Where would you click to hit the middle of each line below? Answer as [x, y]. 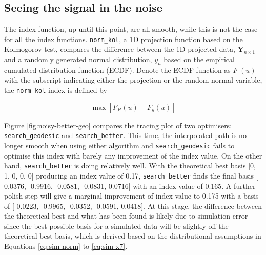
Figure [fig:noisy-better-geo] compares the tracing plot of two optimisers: [118, 125]
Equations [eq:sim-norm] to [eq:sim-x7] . [66, 246]
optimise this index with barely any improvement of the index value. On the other [133, 155]
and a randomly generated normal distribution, [78, 59]
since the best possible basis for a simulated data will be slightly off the [116, 225]
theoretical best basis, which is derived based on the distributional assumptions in [133, 236]
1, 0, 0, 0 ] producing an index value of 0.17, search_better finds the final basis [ [131, 175]
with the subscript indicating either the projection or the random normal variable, [133, 80]
